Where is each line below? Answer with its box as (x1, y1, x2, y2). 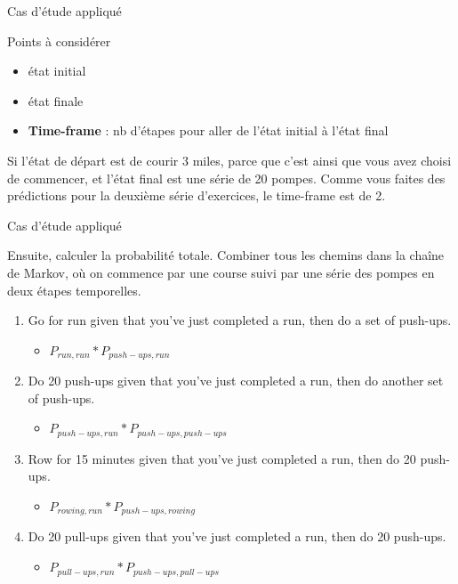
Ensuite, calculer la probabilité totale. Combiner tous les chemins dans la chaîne (7, 246, 445, 264)
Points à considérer (7, 31, 111, 50)
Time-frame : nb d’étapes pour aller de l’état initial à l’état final (28, 121, 389, 140)
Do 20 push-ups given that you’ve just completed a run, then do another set (28, 371, 444, 390)
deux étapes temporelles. (7, 280, 141, 299)
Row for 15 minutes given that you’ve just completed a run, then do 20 (28, 449, 416, 467)
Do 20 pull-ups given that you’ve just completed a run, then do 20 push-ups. (28, 527, 446, 546)
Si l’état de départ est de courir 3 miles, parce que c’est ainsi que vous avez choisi (7, 150, 452, 169)
